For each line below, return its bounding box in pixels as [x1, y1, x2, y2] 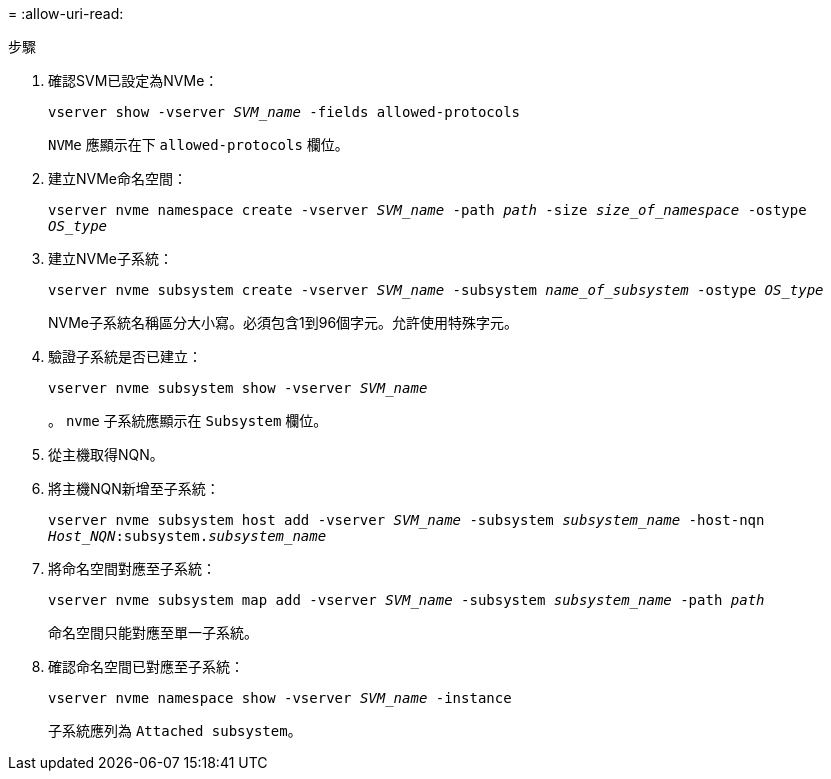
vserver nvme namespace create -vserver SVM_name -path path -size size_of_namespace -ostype [48, 202, 807, 218]
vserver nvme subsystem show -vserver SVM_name [48, 380, 428, 396]
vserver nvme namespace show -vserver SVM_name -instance [48, 690, 512, 706]
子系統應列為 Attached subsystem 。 [48, 722, 302, 739]
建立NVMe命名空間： [48, 170, 188, 187]
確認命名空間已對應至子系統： [48, 658, 244, 675]
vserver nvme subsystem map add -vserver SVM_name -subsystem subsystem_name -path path [48, 592, 765, 608]
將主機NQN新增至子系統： [48, 480, 220, 497]
